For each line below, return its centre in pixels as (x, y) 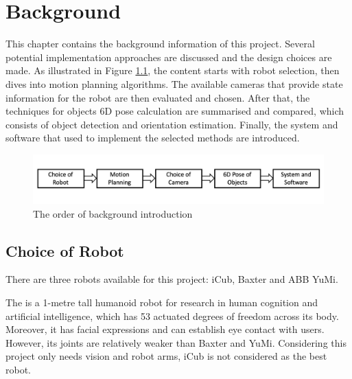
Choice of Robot (65, 250)
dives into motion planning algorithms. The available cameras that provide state (174, 83)
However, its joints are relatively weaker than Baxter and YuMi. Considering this (176, 342)
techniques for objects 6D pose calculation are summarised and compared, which (175, 111)
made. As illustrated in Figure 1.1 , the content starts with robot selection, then (173, 70)
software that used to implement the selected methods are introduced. (153, 138)
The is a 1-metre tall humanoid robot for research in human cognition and (162, 302)
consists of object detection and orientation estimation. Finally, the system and (172, 124)
